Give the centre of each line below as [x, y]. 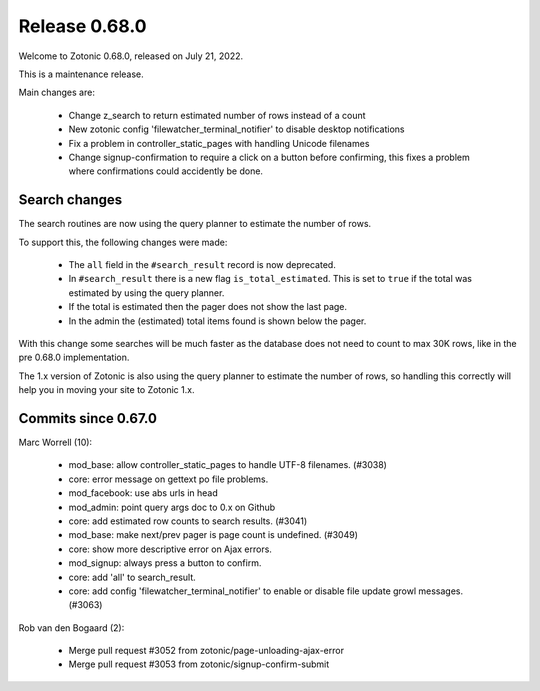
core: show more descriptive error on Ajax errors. [170, 549]
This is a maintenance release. [81, 74]
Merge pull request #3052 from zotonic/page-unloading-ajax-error [206, 651]
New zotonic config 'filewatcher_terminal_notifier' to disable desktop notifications [236, 129]
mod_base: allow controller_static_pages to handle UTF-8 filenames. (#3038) [227, 465]
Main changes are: [56, 92]
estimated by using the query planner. [146, 292]
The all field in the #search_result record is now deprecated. [202, 264]
